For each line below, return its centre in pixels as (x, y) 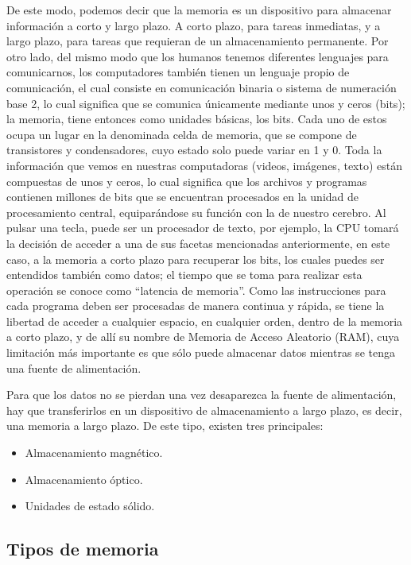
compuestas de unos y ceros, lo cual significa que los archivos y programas (187, 181)
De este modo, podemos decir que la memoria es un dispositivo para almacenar (199, 10)
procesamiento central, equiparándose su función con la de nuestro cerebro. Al (196, 212)
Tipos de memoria (83, 549)
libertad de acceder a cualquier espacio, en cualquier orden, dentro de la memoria (205, 321)
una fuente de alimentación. (74, 368)
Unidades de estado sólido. (90, 506)
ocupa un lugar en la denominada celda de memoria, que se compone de (182, 134)
